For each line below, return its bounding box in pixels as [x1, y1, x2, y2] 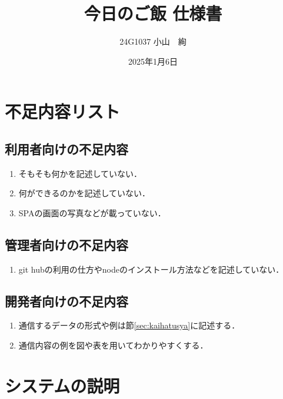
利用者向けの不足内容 [5, 139, 128, 157]
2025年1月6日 [128, 55, 178, 67]
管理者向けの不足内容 [5, 235, 128, 253]
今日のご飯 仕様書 [84, 1, 222, 25]
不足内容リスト [5, 99, 121, 123]
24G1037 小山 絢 [119, 35, 187, 48]
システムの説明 [5, 373, 120, 397]
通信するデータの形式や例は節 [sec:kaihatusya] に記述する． [18, 319, 240, 331]
